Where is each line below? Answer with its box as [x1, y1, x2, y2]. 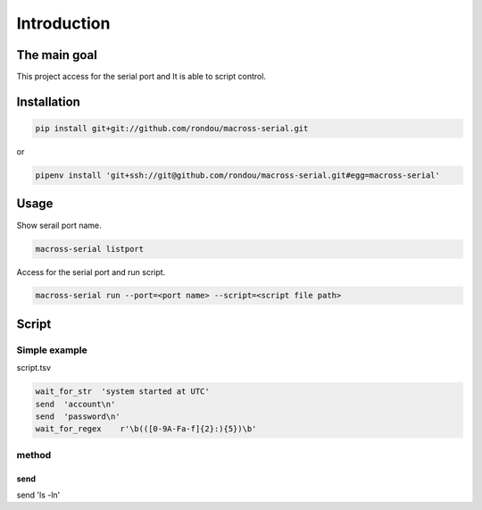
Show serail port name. [16, 220, 102, 230]
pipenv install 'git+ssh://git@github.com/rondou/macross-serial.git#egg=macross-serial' [35, 171, 441, 180]
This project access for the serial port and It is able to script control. [16, 71, 267, 82]
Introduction [16, 13, 111, 33]
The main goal [16, 47, 97, 63]
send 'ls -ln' [16, 489, 61, 500]
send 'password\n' [35, 412, 120, 422]
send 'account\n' [35, 398, 116, 409]
